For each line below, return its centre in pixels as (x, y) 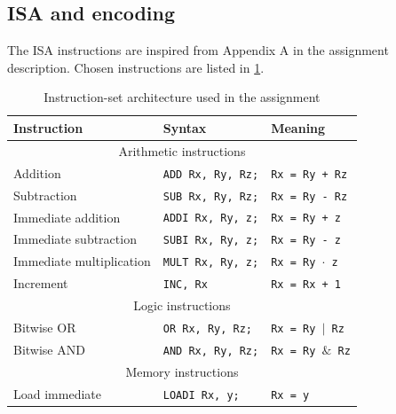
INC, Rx (185, 285)
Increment (41, 283)
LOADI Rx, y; (201, 395)
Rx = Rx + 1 (306, 285)
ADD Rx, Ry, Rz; (211, 174)
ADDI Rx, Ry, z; (211, 219)
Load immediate (57, 393)
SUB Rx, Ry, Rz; (211, 196)
